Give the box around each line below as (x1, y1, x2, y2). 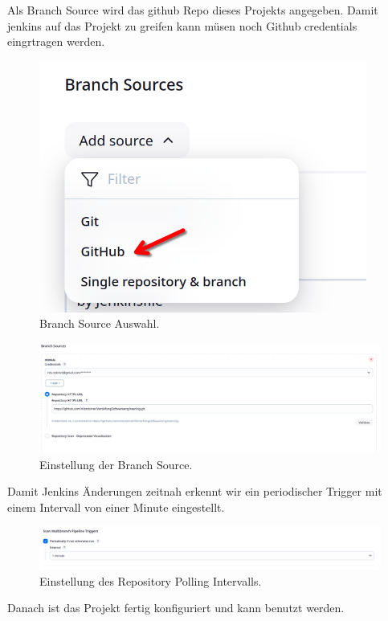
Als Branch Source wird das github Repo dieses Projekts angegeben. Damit (7, 2, 378, 18)
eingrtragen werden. (7, 33, 105, 50)
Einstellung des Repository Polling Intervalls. (39, 572, 262, 589)
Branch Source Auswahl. (39, 315, 160, 332)
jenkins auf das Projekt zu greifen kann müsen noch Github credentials (7, 17, 357, 34)
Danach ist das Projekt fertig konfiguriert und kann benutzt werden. (7, 599, 345, 616)
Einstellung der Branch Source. (39, 456, 193, 472)
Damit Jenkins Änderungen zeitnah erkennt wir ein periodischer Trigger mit (7, 483, 382, 500)
